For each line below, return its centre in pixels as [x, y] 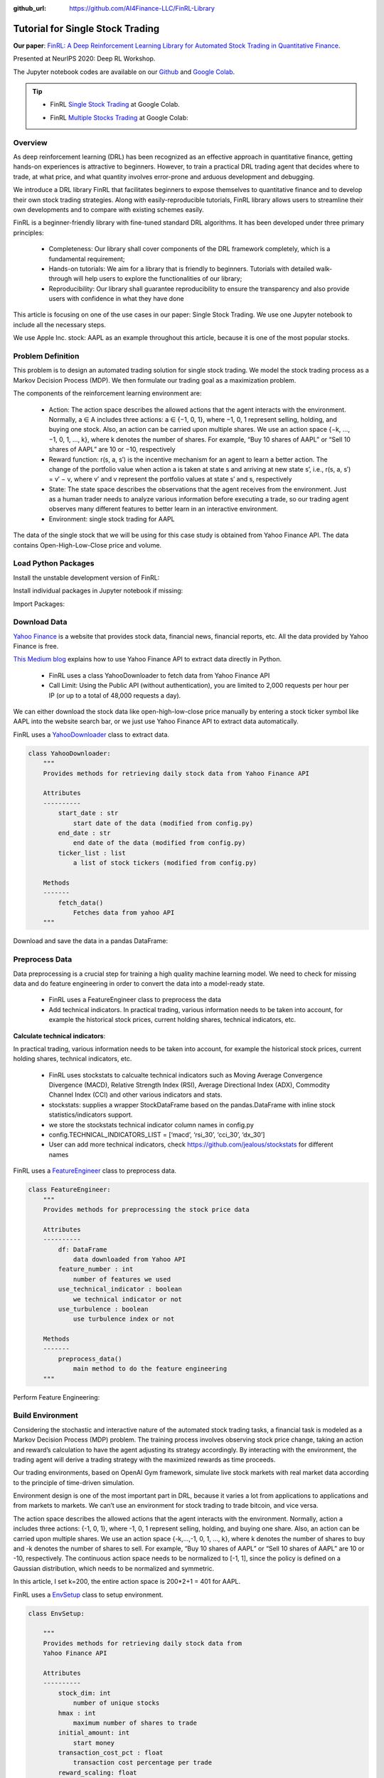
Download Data [40, 622]
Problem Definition [46, 356]
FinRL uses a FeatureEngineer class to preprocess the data [135, 1000]
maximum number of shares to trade [135, 1723]
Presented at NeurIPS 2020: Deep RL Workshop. [84, 59]
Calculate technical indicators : [59, 1036]
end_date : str [85, 833]
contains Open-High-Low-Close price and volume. [87, 545]
